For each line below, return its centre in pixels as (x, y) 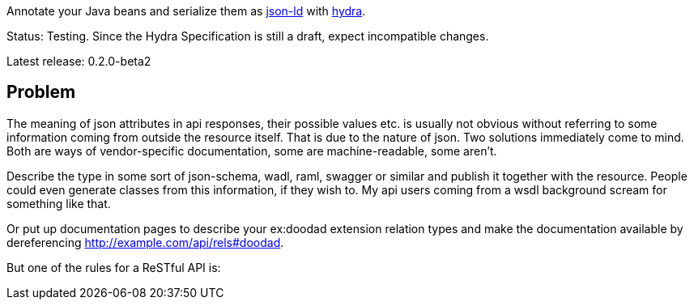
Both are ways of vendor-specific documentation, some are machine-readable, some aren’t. (252, 151)
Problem (41, 92)
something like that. (59, 203)
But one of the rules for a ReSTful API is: (114, 267)
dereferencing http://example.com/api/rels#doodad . (145, 242)
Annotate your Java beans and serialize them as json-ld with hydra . (186, 11)
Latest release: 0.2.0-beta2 (79, 61)
